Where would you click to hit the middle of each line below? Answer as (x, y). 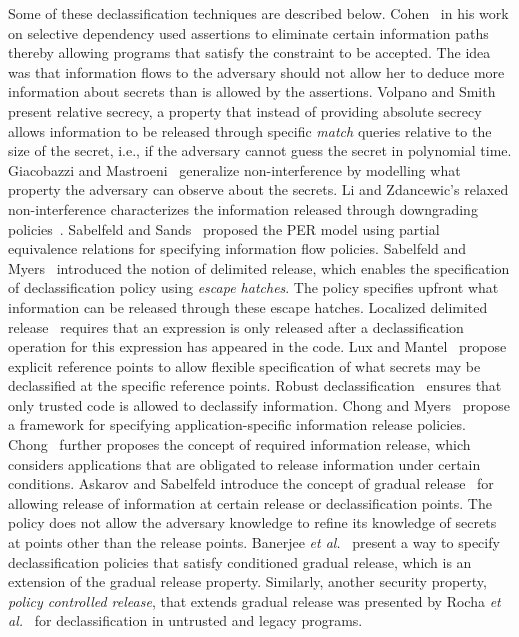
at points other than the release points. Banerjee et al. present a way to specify (254, 542)
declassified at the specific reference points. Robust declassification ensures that (255, 385)
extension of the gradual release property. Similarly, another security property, (247, 581)
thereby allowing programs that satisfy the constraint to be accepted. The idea (249, 52)
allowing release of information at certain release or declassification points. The (250, 502)
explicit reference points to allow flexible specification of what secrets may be (244, 365)
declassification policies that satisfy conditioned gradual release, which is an (240, 561)
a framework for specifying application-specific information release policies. (237, 424)
